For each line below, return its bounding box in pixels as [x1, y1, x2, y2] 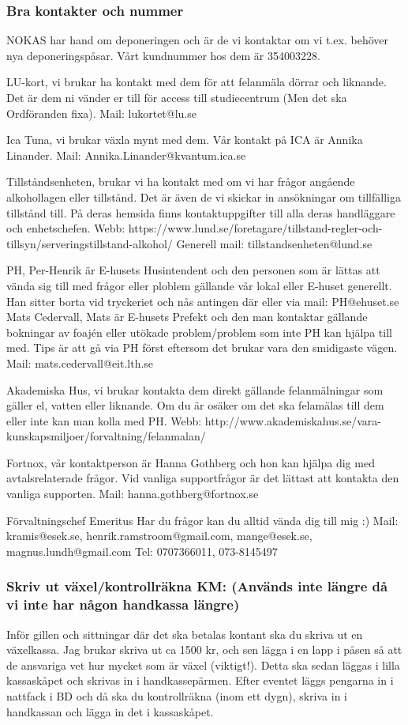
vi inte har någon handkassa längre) [6, 595, 240, 614]
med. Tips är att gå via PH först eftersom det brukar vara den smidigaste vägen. [6, 339, 398, 356]
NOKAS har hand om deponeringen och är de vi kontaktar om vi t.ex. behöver [6, 32, 389, 48]
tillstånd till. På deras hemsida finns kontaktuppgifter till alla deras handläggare [6, 204, 395, 221]
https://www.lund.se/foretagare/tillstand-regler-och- [128, 220, 383, 236]
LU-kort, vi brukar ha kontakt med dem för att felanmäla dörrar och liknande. [6, 74, 387, 90]
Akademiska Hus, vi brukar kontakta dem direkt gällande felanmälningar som [6, 381, 384, 398]
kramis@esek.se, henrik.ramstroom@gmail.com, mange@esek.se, [6, 527, 313, 544]
